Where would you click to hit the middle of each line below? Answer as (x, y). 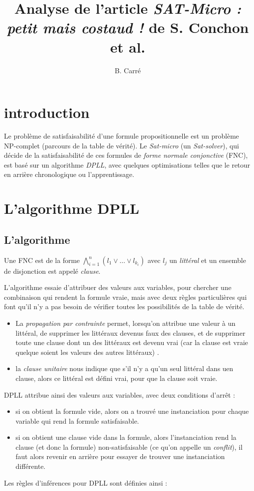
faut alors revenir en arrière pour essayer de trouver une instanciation (120, 456)
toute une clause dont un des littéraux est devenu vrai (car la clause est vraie (132, 342)
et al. (128, 46)
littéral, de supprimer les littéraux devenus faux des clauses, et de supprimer (130, 332)
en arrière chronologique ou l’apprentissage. (69, 174)
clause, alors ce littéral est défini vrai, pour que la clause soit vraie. (116, 378)
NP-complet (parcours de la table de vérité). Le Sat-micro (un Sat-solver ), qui (122, 145)
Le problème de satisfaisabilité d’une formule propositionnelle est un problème (122, 136)
